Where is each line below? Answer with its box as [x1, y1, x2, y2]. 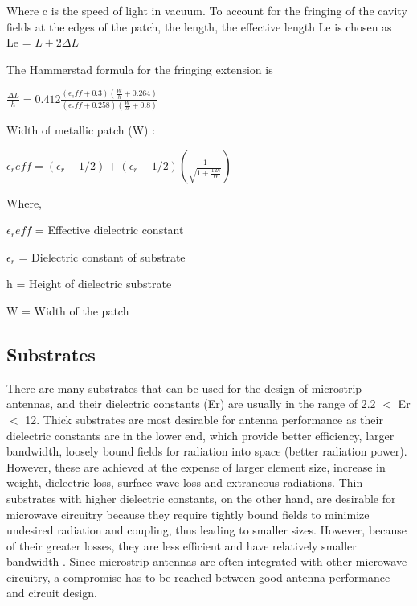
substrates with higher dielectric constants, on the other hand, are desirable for [6, 489, 396, 506]
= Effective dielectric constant [35, 221, 184, 238]
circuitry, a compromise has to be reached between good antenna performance [6, 568, 390, 585]
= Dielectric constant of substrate [18, 248, 186, 265]
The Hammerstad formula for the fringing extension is [6, 60, 273, 77]
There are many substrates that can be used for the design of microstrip [6, 379, 362, 396]
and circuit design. [6, 584, 97, 601]
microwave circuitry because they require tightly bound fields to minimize [6, 505, 370, 522]
